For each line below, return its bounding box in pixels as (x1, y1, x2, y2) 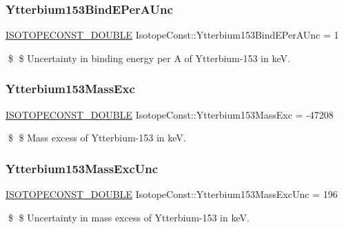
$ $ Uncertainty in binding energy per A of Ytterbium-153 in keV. (8, 50, 290, 65)
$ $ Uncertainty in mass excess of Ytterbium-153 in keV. (8, 210, 250, 224)
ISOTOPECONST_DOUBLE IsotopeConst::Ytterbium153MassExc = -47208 (6, 107, 334, 121)
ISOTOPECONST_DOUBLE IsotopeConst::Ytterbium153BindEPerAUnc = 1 (6, 28, 339, 42)
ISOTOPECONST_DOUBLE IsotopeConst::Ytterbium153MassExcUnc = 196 (6, 187, 338, 201)
